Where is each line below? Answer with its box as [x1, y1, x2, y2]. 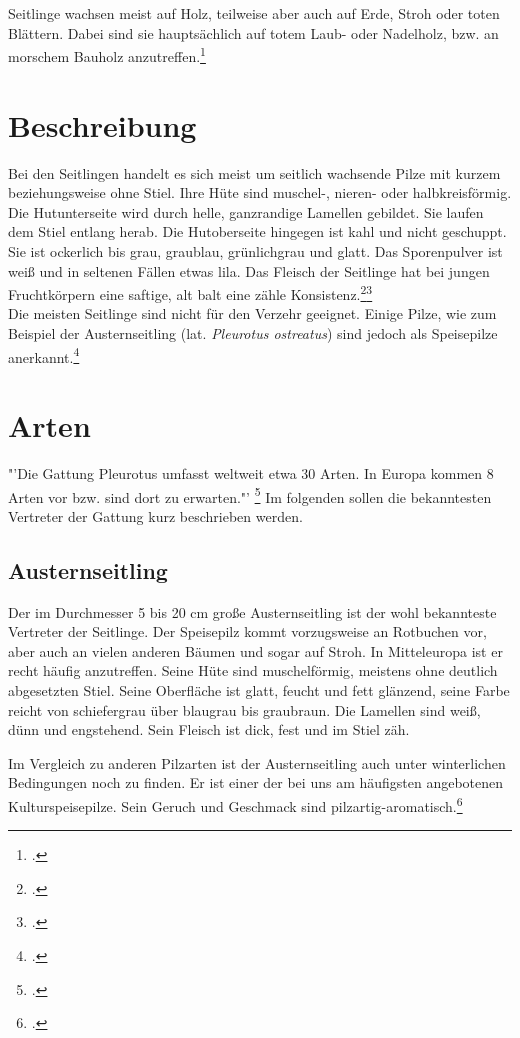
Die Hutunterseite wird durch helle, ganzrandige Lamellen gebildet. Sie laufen [8, 201, 484, 222]
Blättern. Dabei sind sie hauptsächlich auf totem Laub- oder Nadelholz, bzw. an [8, 22, 499, 43]
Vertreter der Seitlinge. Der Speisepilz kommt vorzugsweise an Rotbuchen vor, [8, 621, 487, 642]
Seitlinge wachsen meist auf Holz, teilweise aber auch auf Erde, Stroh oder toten [8, 3, 500, 23]
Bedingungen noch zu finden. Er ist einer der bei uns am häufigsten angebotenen [8, 772, 504, 793]
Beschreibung [8, 104, 197, 145]
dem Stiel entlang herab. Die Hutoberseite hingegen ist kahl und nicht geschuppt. [8, 221, 507, 242]
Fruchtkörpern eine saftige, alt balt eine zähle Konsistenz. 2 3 [8, 281, 373, 304]
